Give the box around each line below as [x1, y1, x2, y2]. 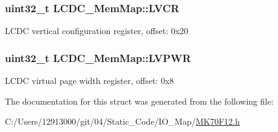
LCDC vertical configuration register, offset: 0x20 [5, 24, 189, 37]
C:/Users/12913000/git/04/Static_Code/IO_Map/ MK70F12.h [5, 115, 240, 128]
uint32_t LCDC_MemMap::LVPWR [5, 50, 191, 65]
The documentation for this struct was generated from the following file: [5, 94, 274, 107]
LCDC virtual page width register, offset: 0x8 [5, 74, 174, 87]
